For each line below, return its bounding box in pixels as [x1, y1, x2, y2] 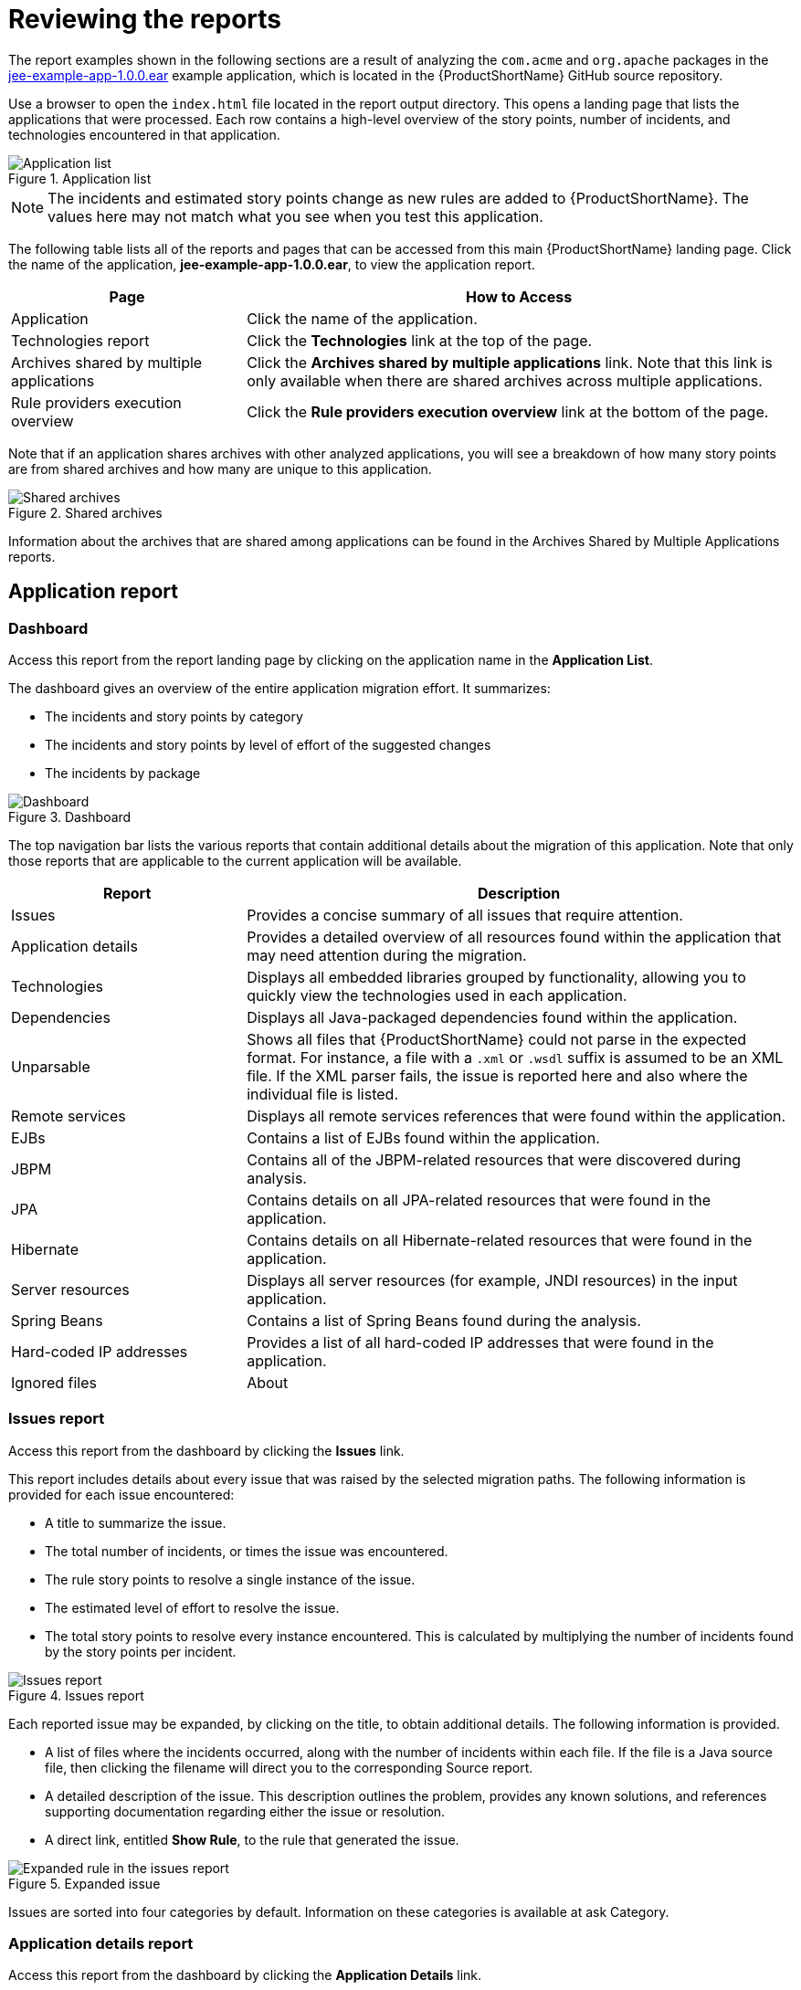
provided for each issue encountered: [8, 1486, 235, 1502]
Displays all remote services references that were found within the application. [247, 1106, 786, 1125]
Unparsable [11, 1057, 90, 1076]
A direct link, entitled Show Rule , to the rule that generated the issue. [45, 1831, 459, 1848]
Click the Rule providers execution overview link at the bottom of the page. [247, 402, 769, 421]
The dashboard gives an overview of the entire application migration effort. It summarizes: [8, 679, 551, 696]
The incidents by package [45, 764, 201, 781]
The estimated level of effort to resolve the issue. [45, 1599, 340, 1616]
